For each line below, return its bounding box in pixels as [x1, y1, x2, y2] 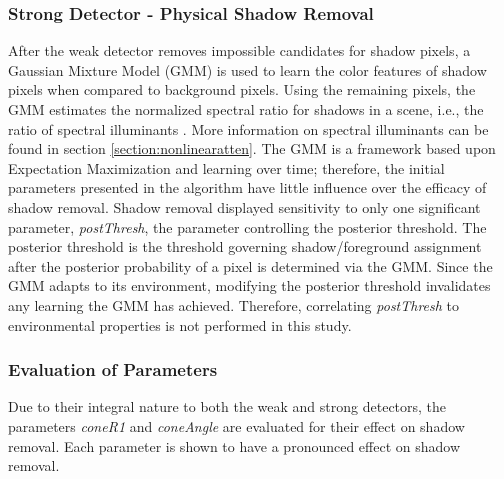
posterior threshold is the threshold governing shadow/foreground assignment [8, 236, 482, 257]
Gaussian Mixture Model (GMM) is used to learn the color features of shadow [8, 59, 487, 80]
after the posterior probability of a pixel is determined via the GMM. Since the [8, 255, 493, 276]
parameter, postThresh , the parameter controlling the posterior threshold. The [8, 216, 487, 237]
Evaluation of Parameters [8, 357, 218, 382]
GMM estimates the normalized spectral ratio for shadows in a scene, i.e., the [8, 99, 484, 119]
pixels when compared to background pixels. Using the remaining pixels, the [8, 79, 476, 100]
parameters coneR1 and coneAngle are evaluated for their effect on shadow [8, 415, 465, 436]
